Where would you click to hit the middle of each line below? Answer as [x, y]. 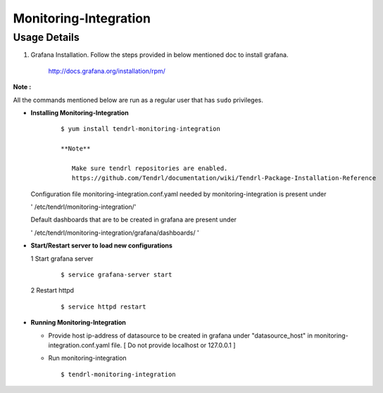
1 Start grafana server [62, 258]
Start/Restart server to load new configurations [101, 245]
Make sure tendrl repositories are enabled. [150, 168]
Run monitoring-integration [87, 358]
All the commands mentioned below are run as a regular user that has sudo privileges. [138, 100]
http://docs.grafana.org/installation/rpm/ [107, 71]
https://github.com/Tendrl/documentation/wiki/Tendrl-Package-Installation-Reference [224, 178]
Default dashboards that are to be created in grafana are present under [134, 220]
